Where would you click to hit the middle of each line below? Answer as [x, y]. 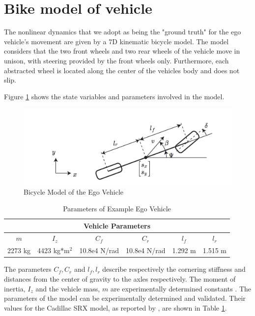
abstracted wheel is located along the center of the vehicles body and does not [122, 70]
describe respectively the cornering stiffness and [174, 269]
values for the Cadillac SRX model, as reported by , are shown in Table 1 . [115, 307]
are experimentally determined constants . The [181, 288]
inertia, [15, 288]
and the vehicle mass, [68, 288]
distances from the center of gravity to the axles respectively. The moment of [120, 278]
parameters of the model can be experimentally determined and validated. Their [125, 298]
